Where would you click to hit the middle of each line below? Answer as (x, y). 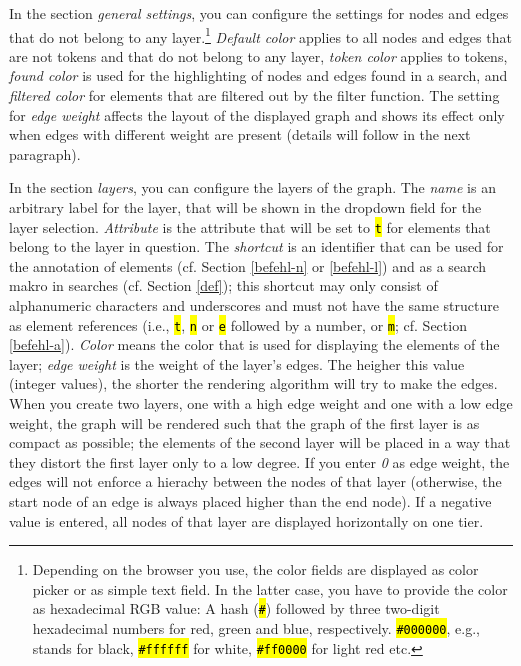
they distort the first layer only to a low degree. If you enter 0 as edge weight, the (259, 461)
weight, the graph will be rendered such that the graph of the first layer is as (244, 422)
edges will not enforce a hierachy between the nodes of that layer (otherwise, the (255, 481)
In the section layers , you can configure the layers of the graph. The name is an (252, 187)
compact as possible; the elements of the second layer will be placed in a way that (260, 442)
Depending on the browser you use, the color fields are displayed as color (255, 569)
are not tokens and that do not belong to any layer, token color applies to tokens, (258, 55)
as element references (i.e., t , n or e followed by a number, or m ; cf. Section (238, 324)
